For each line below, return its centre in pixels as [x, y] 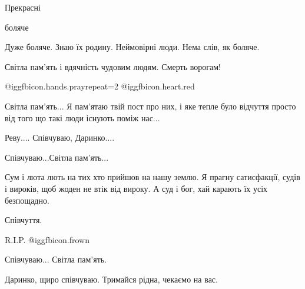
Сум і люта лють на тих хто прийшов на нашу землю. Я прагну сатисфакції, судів [152, 177]
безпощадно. [27, 200]
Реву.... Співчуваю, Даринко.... [60, 137]
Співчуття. [24, 220]
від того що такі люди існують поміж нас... [82, 117]
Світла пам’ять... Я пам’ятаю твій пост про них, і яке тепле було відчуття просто [150, 106]
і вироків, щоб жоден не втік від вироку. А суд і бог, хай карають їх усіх [136, 188]
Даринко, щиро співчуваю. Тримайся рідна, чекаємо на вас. [111, 279]
